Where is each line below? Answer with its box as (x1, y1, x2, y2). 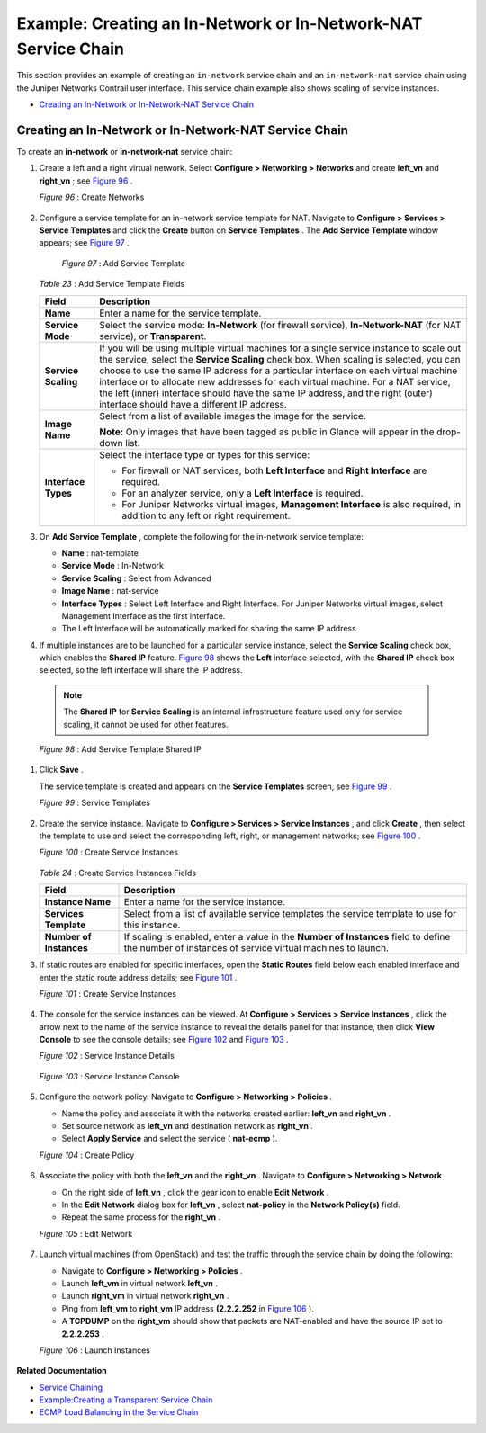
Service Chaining (39, 1382, 103, 1393)
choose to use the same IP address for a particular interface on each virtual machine (99, 364, 458, 377)
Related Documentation (16, 1366, 107, 1376)
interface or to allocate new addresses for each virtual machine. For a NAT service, (99, 375, 451, 388)
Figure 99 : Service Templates (39, 797, 151, 809)
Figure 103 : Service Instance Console (39, 1070, 180, 1081)
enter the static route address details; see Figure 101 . (39, 972, 238, 982)
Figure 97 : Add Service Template (61, 257, 186, 269)
